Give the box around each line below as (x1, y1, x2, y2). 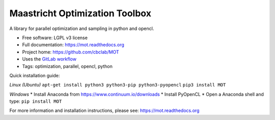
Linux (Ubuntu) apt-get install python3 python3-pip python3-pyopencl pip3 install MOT (9, 82, 226, 88)
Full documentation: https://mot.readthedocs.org (22, 42, 125, 48)
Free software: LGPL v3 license (22, 35, 88, 41)
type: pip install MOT (9, 98, 62, 104)
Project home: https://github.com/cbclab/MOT (22, 49, 119, 55)
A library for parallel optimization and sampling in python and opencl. (9, 25, 154, 32)
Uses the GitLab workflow (22, 56, 76, 62)
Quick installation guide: (9, 72, 60, 78)
